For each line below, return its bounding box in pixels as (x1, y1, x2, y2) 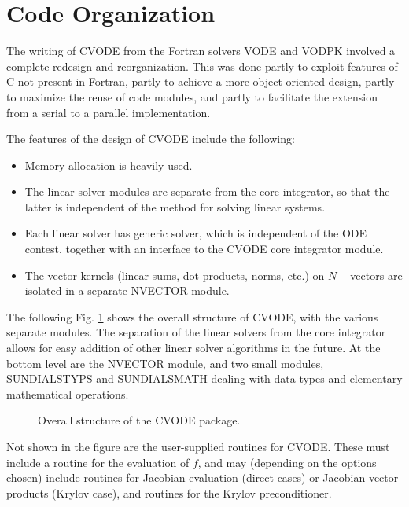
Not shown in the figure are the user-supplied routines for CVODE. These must (6, 439, 390, 454)
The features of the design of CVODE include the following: (6, 130, 295, 147)
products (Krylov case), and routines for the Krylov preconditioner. (6, 484, 332, 501)
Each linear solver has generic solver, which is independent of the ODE (24, 225, 367, 241)
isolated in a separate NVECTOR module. (24, 282, 230, 299)
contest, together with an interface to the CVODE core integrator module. (24, 241, 384, 257)
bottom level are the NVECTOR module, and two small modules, (6, 355, 324, 371)
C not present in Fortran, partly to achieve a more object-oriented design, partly (6, 73, 395, 90)
